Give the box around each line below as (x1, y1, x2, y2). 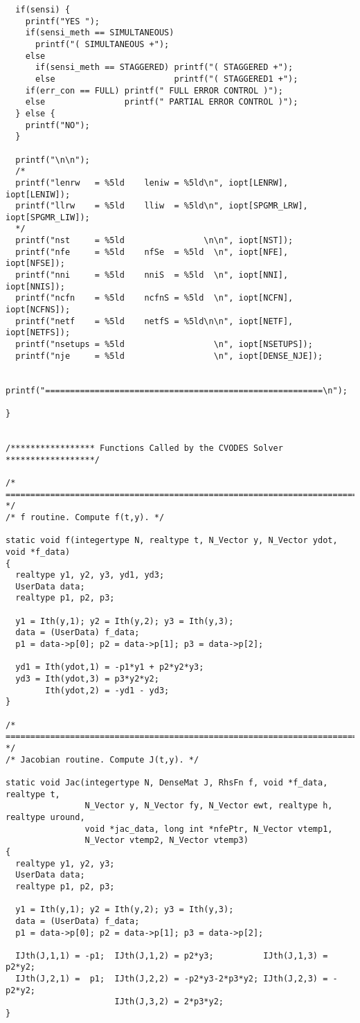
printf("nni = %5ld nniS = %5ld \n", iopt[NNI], (15, 270, 289, 281)
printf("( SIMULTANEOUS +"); (35, 39, 170, 49)
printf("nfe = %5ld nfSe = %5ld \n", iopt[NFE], (15, 247, 289, 257)
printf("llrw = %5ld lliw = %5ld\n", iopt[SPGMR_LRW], (15, 201, 308, 211)
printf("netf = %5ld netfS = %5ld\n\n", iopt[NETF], (15, 316, 294, 326)
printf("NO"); (25, 120, 90, 130)
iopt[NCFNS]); (6, 305, 71, 315)
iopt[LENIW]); (6, 189, 71, 199)
